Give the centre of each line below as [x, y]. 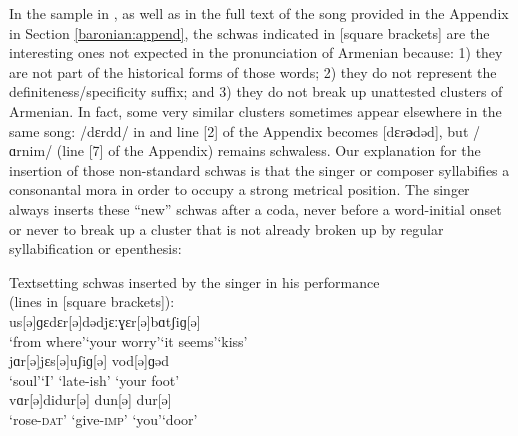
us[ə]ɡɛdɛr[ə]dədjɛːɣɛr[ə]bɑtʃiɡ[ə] [105, 320]
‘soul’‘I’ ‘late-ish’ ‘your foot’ [94, 379]
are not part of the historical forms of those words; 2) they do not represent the [253, 71]
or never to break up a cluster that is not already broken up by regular [226, 228]
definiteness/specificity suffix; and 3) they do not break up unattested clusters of [256, 91]
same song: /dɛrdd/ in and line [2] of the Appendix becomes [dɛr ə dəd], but [239, 130]
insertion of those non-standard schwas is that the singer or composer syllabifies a [259, 169]
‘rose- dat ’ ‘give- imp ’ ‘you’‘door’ [103, 418]
